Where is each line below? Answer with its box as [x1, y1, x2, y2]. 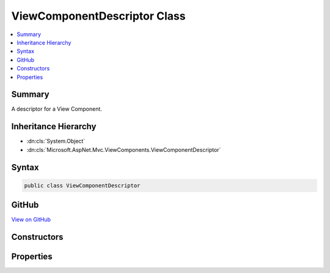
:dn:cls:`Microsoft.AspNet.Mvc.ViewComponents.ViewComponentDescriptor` [26, 146, 221, 153]
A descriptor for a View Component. [11, 105, 102, 113]
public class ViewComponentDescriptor [24, 182, 141, 189]
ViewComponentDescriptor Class [11, 9, 186, 23]
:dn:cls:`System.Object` [26, 138, 86, 145]
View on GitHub [11, 216, 51, 223]
